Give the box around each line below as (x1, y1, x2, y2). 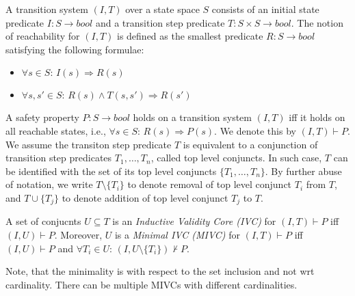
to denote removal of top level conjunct (127, 177, 292, 191)
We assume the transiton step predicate (5, 137, 172, 151)
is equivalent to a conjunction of (183, 137, 318, 151)
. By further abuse (265, 163, 342, 178)
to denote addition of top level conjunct (62, 190, 228, 204)
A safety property (5, 110, 79, 124)
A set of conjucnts (5, 214, 81, 228)
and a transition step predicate (95, 15, 225, 29)
